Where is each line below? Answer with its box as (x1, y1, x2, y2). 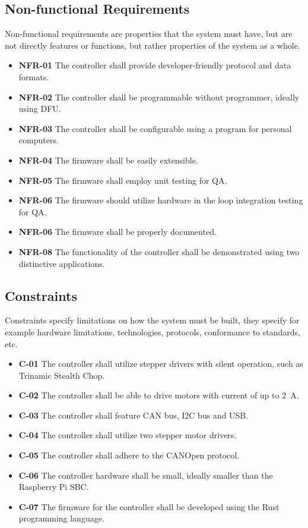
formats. (18, 70, 49, 83)
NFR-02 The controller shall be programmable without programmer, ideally (18, 90, 300, 103)
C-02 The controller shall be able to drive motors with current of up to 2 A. (18, 389, 299, 401)
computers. (18, 134, 59, 146)
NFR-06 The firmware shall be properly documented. (18, 225, 217, 238)
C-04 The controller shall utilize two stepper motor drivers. (18, 429, 237, 441)
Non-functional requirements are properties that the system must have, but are (5, 27, 293, 40)
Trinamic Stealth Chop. (18, 369, 105, 381)
